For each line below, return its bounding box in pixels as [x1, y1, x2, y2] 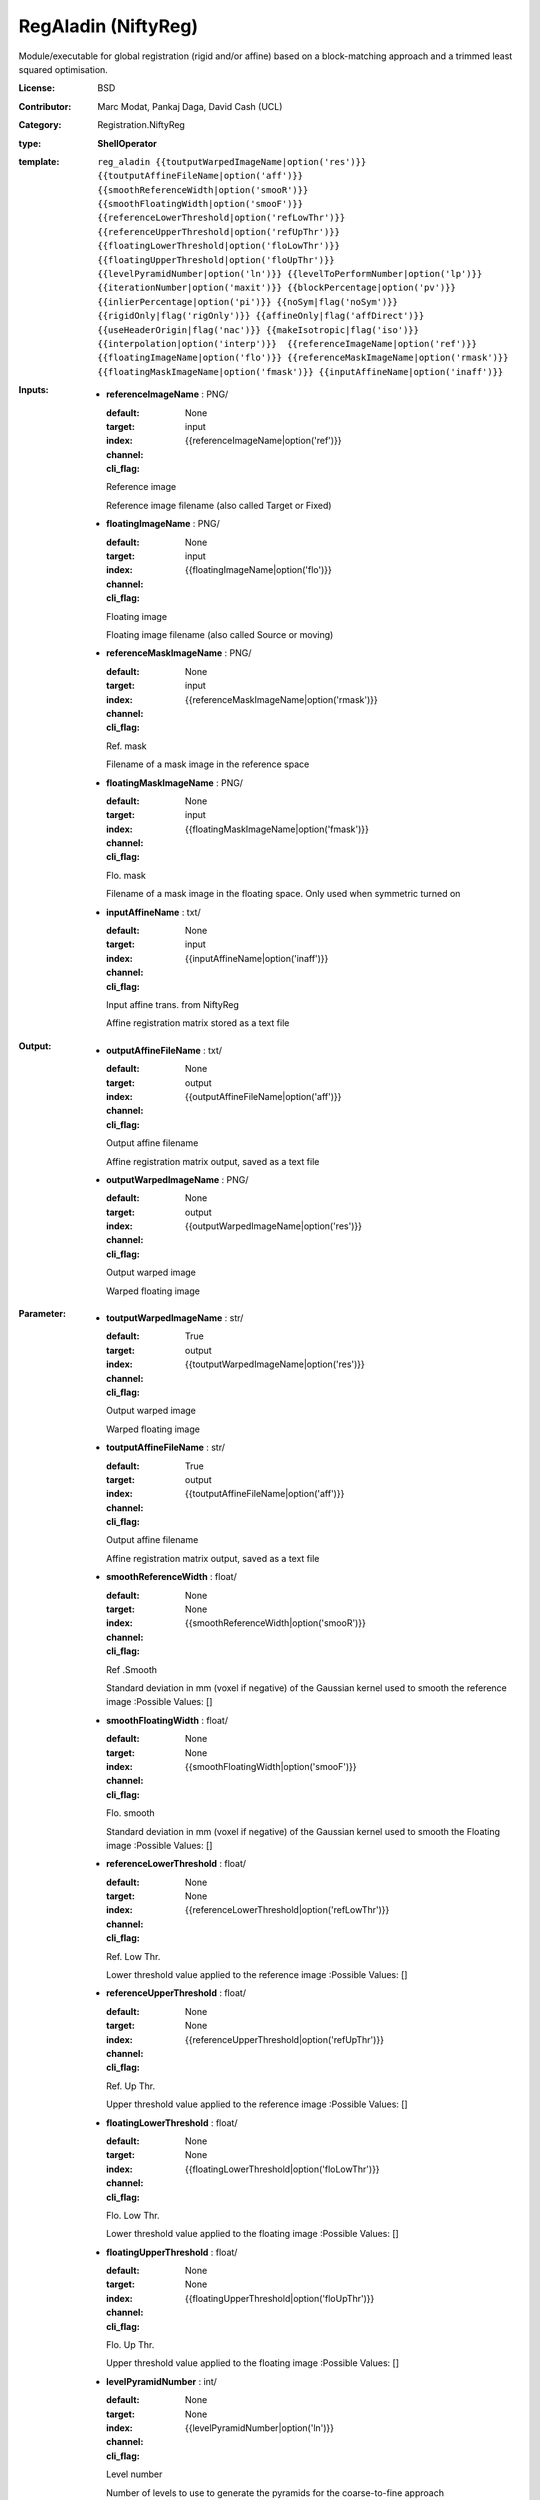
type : [18, 137, 42, 149]
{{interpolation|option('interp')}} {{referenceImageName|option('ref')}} [97, 338, 477, 349]
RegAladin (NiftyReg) [18, 15, 199, 37]
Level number [106, 2468, 163, 2480]
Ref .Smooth [106, 1663, 158, 1675]
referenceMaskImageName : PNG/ [106, 647, 252, 659]
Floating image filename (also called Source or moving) [106, 629, 334, 640]
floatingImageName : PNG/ [106, 518, 220, 530]
